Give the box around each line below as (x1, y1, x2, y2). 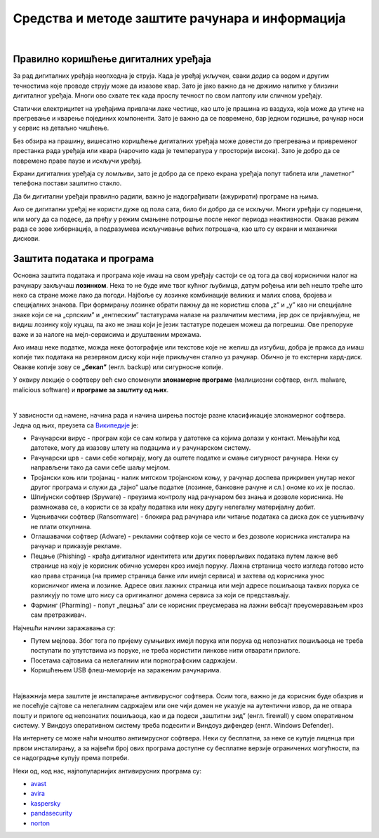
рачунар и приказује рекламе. (30, 542, 122, 550)
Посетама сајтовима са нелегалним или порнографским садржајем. (30, 656, 238, 665)
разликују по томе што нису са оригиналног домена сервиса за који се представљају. (30, 591, 291, 599)
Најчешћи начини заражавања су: (13, 623, 116, 632)
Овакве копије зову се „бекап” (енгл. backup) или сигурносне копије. (13, 362, 224, 371)
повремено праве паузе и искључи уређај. (13, 157, 142, 165)
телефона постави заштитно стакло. (13, 179, 122, 187)
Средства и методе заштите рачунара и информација (13, 11, 347, 26)
